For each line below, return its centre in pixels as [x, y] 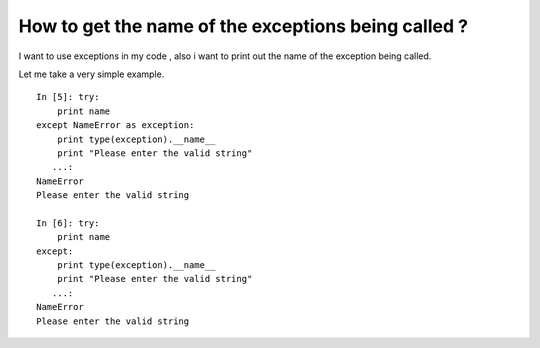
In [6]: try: [68, 223]
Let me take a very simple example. [91, 74]
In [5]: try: [68, 97]
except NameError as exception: [115, 125]
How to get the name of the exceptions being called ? [243, 26]
